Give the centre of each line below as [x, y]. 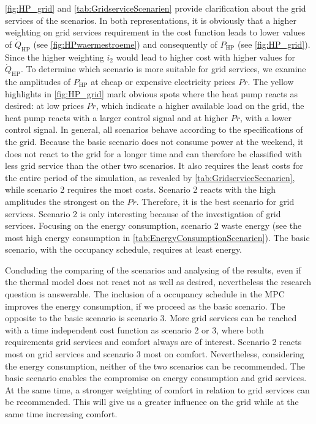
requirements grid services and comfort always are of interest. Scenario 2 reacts [153, 342]
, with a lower [265, 117]
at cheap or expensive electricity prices [163, 81]
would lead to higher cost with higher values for [206, 57]
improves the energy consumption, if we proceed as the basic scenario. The [145, 306]
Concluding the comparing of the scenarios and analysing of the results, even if [153, 270]
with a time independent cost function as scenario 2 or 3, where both [134, 329]
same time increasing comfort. [61, 414]
